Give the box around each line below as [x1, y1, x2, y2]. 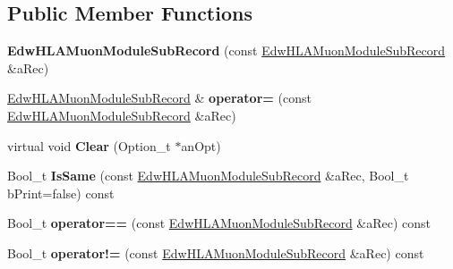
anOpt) [181, 136, 221, 155]
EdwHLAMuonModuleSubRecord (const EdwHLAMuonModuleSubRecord [7, 41, 446, 60]
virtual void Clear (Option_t [7, 136, 171, 155]
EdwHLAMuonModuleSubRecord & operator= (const [7, 88, 312, 107]
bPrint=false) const [7, 183, 115, 202]
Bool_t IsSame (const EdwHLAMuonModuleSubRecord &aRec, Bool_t [7, 166, 409, 185]
